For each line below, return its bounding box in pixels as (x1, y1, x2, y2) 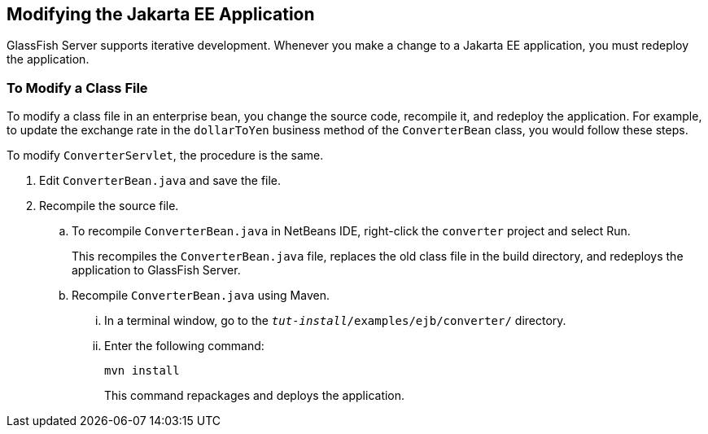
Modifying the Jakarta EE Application (7, 4, 315, 24)
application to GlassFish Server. (72, 263, 241, 278)
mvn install (104, 364, 180, 378)
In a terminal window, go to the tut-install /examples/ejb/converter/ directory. (104, 313, 566, 328)
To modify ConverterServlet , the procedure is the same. (7, 148, 324, 163)
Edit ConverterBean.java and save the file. (39, 173, 282, 188)
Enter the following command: (104, 339, 264, 353)
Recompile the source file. (39, 199, 179, 213)
